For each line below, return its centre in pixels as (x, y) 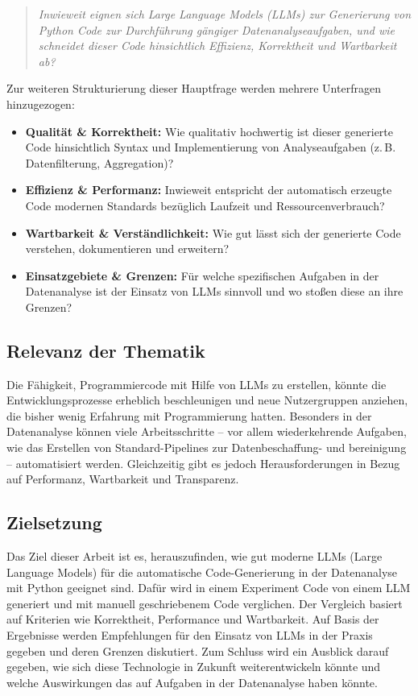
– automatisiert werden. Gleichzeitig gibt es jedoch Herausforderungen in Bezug (203, 463)
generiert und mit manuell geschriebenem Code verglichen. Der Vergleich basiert (205, 603)
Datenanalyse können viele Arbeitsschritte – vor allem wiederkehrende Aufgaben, (207, 431)
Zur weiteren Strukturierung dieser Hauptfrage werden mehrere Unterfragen (194, 88)
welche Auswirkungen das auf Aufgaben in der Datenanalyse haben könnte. (192, 682)
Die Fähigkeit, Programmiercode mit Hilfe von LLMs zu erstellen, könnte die (197, 384)
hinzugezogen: (41, 104)
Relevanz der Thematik (106, 350)
